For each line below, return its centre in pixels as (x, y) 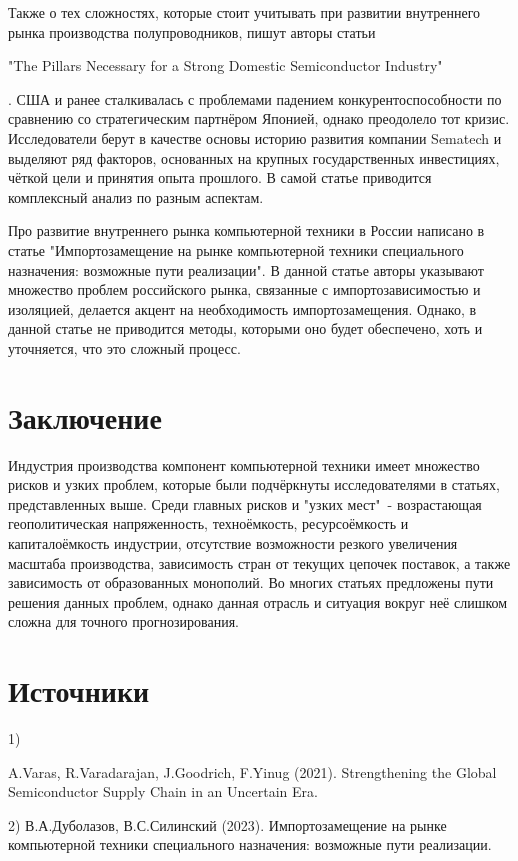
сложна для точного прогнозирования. (123, 621)
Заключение (85, 416)
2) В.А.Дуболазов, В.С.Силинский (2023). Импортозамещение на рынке (227, 824)
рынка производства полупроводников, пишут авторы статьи (192, 31)
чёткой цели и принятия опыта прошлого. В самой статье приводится (220, 177)
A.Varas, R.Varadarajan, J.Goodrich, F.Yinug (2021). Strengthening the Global (252, 771)
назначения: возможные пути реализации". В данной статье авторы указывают (246, 269)
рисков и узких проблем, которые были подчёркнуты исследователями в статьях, (254, 484)
